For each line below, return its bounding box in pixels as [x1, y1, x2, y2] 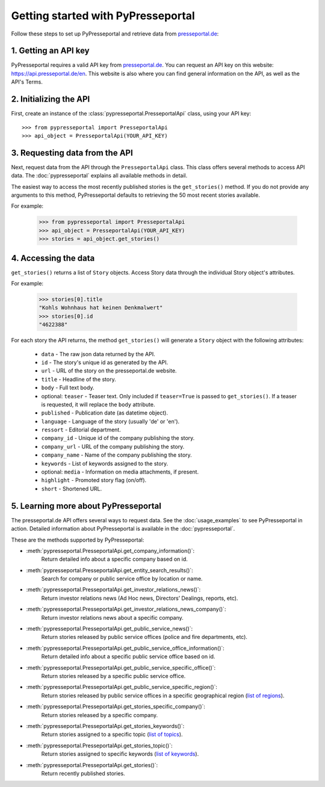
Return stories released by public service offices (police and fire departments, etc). [41, 634, 248, 641]
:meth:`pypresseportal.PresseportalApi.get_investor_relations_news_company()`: [26, 605, 226, 613]
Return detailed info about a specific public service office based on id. [41, 653, 215, 660]
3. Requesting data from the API [11, 147, 134, 158]
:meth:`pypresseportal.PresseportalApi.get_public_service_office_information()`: [26, 644, 225, 652]
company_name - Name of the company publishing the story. [41, 451, 192, 458]
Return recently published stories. [41, 770, 126, 777]
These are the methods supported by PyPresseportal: [11, 536, 144, 543]
